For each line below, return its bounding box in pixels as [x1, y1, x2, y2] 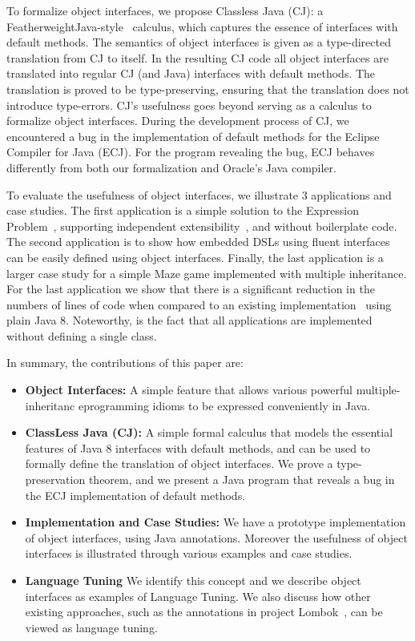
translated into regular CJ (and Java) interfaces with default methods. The [6, 65, 376, 82]
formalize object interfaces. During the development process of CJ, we [6, 112, 349, 129]
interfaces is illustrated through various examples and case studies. [25, 545, 353, 562]
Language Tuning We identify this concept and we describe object [25, 572, 361, 588]
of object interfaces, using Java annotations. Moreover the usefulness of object [25, 529, 408, 546]
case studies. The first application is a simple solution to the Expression [6, 202, 360, 219]
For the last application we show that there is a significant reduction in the [6, 280, 375, 297]
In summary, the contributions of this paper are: [6, 354, 244, 371]
